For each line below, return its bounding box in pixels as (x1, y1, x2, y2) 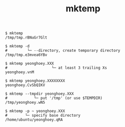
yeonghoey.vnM (5, 70, 35, 75)
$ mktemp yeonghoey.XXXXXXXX (5, 79, 65, 84)
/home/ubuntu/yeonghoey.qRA (5, 117, 63, 123)
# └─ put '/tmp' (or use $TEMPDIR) (5, 96, 103, 101)
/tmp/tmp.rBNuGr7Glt (5, 35, 48, 40)
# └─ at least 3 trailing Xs (5, 65, 107, 71)
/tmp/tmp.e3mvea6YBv (5, 52, 48, 57)
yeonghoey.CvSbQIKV (5, 83, 45, 88)
